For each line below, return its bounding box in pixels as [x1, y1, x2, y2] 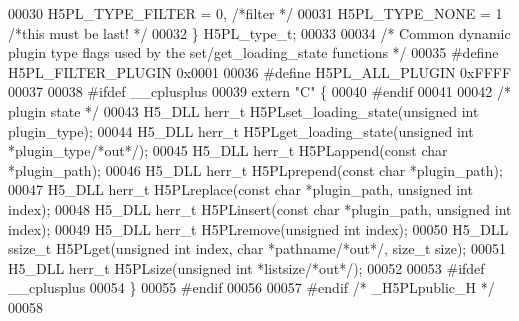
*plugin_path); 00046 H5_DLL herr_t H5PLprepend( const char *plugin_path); [8, 159, 503, 180]
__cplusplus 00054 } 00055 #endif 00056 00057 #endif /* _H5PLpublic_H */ [8, 277, 495, 298]
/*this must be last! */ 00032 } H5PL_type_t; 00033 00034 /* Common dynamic [8, 22, 511, 43]
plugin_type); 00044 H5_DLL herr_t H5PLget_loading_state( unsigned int [8, 120, 474, 141]
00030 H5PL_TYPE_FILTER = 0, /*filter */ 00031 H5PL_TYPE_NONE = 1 [8, 3, 503, 23]
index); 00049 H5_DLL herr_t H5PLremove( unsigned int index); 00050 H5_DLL [8, 218, 509, 239]
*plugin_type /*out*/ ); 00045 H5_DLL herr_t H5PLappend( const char [8, 140, 448, 161]
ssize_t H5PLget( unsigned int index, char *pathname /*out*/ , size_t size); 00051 [8, 238, 506, 259]
